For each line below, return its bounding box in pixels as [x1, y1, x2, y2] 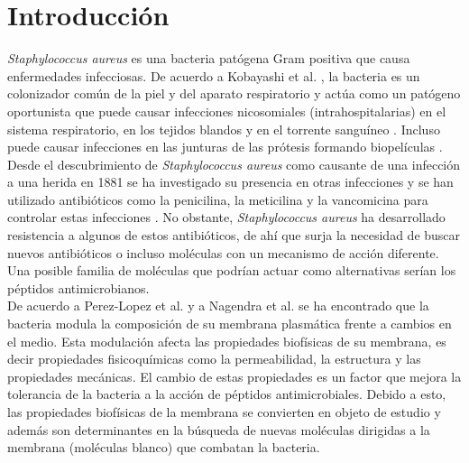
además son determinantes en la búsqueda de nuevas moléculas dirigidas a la [7, 420, 430, 439]
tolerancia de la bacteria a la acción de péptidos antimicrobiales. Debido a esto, [7, 384, 446, 403]
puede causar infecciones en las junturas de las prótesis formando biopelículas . [7, 137, 443, 156]
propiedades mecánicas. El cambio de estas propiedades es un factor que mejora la [7, 366, 462, 385]
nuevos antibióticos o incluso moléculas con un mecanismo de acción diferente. [7, 243, 439, 262]
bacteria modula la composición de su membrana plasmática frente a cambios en [7, 314, 452, 333]
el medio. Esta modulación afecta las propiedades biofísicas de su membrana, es [7, 331, 446, 350]
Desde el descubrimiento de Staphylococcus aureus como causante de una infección [7, 154, 461, 173]
